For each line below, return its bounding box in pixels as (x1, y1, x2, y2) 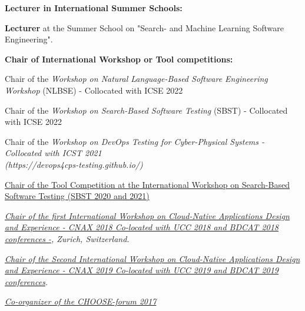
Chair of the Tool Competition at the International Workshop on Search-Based (5, 178, 290, 190)
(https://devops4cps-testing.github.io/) (5, 158, 143, 170)
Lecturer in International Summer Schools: (5, 2, 183, 14)
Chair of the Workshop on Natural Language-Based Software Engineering (5, 72, 268, 85)
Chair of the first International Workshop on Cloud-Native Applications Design (5, 209, 290, 221)
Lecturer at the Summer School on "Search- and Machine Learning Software (5, 21, 284, 34)
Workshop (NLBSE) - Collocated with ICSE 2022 (5, 84, 183, 96)
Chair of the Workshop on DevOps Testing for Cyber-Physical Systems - (5, 135, 265, 147)
